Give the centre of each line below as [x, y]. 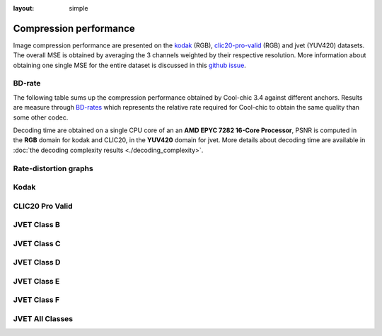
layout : [24, 8]
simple [79, 8]
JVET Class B [36, 225]
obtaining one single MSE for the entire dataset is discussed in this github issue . [130, 65]
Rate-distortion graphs [53, 168]
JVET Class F [36, 300]
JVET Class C [37, 243]
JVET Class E [36, 281]
